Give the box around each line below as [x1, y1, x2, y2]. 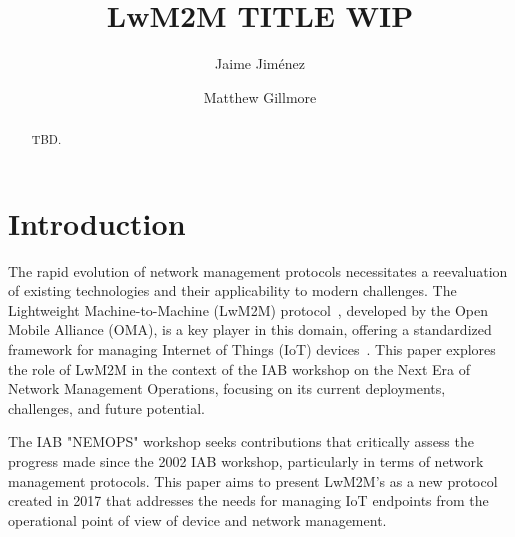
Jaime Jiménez [215, 53, 305, 74]
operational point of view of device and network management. [8, 509, 387, 530]
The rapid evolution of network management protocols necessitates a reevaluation [8, 260, 508, 281]
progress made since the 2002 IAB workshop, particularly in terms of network [8, 451, 484, 472]
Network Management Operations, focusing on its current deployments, [8, 378, 446, 399]
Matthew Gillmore [203, 86, 317, 107]
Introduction [8, 202, 186, 243]
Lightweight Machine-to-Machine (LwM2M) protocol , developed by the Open [8, 299, 488, 320]
